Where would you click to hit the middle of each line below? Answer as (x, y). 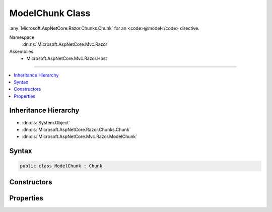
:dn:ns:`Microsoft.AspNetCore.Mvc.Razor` (65, 44)
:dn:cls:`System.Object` (46, 122)
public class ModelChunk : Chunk (61, 166)
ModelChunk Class (50, 13)
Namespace (22, 37)
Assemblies (21, 51)
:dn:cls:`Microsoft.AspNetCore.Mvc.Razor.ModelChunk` (80, 136)
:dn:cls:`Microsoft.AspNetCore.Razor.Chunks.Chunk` (76, 129)
